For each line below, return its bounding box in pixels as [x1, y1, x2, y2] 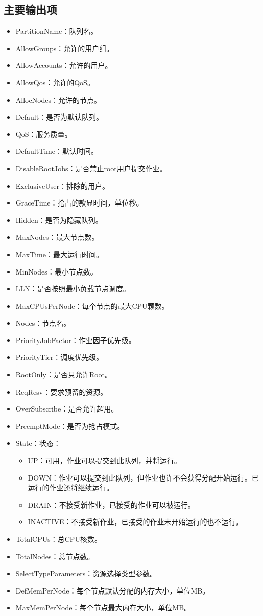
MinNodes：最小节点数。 [15, 266, 98, 277]
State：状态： [15, 438, 61, 448]
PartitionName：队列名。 [15, 26, 98, 36]
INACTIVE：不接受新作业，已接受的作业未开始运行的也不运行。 [28, 516, 243, 527]
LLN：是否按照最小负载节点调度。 [15, 283, 130, 294]
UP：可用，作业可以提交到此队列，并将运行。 [28, 455, 181, 466]
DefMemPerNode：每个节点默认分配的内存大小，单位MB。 [15, 585, 210, 596]
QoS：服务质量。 [15, 128, 72, 139]
